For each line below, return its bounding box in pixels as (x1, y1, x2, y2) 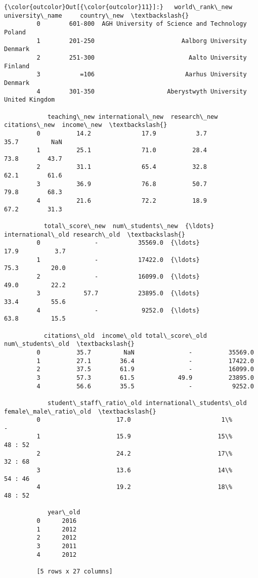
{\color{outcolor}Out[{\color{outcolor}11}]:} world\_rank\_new (4, 4, 233, 11)
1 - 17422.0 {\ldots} (36, 256, 200, 263)
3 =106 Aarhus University (36, 71, 247, 78)
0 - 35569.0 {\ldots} (36, 239, 200, 247)
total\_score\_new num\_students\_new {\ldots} (44, 223, 214, 230)
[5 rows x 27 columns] (36, 567, 113, 575)
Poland (4, 28, 26, 36)
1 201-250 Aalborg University (36, 37, 247, 45)
